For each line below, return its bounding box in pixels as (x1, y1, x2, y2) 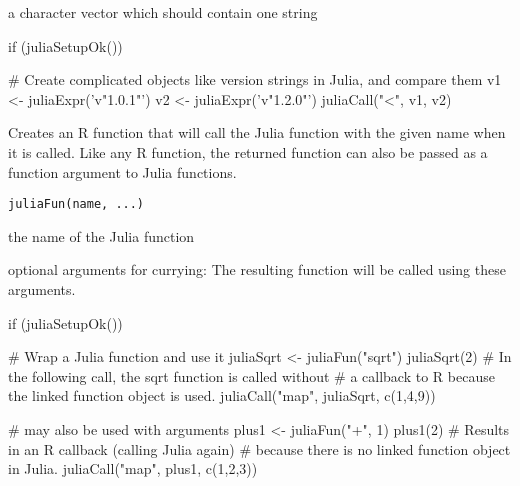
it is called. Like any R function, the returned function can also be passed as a (8, 141, 488, 162)
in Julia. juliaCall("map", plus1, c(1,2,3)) (8, 458, 258, 479)
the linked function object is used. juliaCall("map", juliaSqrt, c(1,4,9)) (8, 385, 436, 406)
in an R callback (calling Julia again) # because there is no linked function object (8, 438, 511, 459)
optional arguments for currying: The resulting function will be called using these (8, 259, 506, 280)
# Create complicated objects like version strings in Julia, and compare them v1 (8, 69, 502, 90)
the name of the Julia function (8, 225, 195, 246)
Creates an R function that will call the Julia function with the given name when (8, 122, 506, 143)
